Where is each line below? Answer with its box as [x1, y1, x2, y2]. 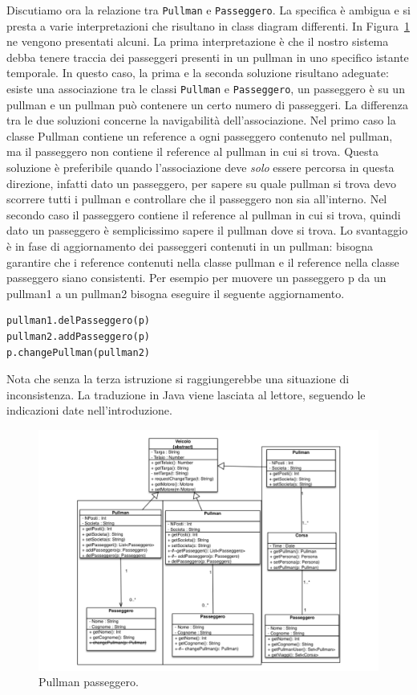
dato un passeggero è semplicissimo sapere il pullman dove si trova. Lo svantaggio [6, 222, 408, 239]
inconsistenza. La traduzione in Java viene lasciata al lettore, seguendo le [6, 386, 366, 403]
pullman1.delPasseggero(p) [6, 315, 150, 327]
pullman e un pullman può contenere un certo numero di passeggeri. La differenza [6, 96, 409, 112]
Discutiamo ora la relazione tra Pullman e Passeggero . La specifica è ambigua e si [6, 2, 411, 18]
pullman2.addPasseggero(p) [6, 331, 150, 342]
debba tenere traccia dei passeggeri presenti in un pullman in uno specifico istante [6, 48, 409, 65]
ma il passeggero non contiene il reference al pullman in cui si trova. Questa [6, 143, 379, 160]
